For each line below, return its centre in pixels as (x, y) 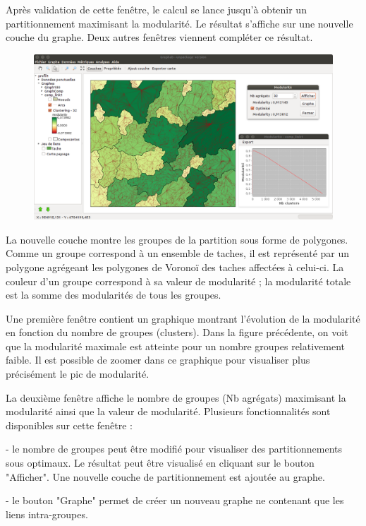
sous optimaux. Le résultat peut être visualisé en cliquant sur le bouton (160, 463)
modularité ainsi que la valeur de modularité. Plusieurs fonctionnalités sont (168, 411)
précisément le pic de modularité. (78, 374)
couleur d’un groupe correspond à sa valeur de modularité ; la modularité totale (178, 281)
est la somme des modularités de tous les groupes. (114, 295)
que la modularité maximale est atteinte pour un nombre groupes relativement (176, 346)
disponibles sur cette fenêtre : (69, 425)
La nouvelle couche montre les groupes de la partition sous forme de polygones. (177, 239)
